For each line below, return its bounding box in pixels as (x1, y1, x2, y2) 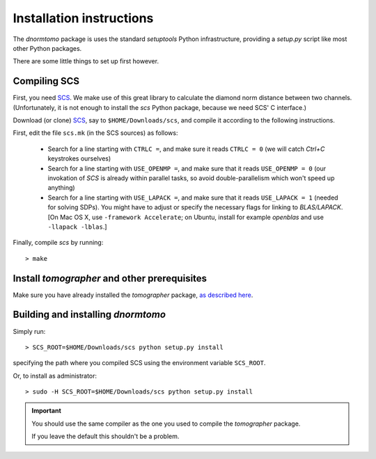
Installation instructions (13, 10, 154, 26)
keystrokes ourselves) (47, 154, 111, 163)
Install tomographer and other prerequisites (13, 272, 207, 284)
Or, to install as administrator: (13, 371, 97, 380)
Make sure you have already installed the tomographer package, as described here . (13, 291, 253, 299)
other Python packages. (13, 44, 82, 52)
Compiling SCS (13, 75, 80, 87)
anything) (47, 184, 76, 192)
